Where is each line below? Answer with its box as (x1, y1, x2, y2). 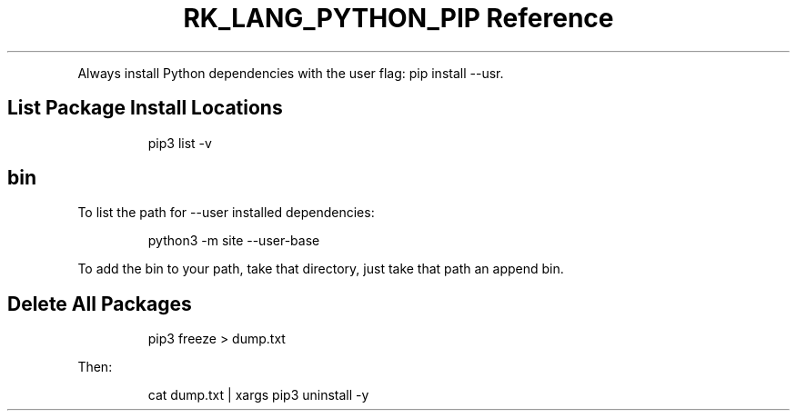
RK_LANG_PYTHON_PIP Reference (183, 3, 614, 34)
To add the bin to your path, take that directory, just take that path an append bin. (77, 261, 564, 277)
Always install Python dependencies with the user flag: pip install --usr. (77, 65, 504, 81)
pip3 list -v (147, 134, 212, 151)
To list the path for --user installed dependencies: (77, 204, 375, 221)
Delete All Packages (7, 292, 192, 315)
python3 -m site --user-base (147, 233, 320, 249)
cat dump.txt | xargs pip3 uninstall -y (147, 387, 369, 403)
